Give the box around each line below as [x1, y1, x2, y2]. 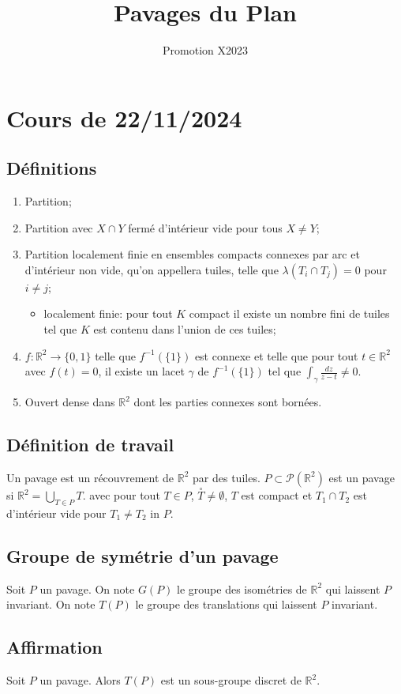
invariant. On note [6, 596, 96, 613]
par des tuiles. [193, 469, 260, 485]
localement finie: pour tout [43, 305, 173, 322]
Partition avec [24, 219, 93, 236]
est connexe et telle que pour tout [194, 347, 358, 364]
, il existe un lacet [98, 363, 185, 379]
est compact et [241, 487, 313, 504]
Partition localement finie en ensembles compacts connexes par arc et [24, 246, 360, 262]
